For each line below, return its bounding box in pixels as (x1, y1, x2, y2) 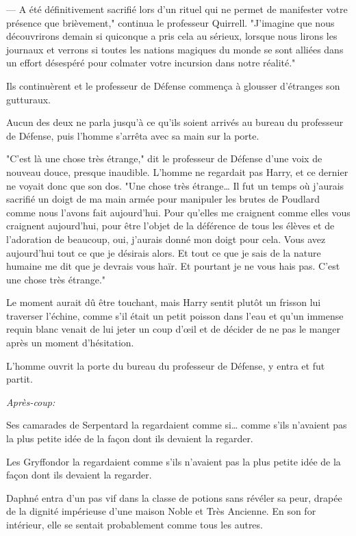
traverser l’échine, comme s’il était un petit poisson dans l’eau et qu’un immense (6, 308, 344, 322)
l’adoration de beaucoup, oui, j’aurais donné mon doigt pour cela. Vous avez (6, 231, 326, 246)
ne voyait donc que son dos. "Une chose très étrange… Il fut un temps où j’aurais (6, 178, 344, 192)
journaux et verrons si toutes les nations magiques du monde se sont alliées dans (6, 42, 344, 56)
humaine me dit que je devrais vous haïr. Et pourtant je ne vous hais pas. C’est (6, 259, 340, 273)
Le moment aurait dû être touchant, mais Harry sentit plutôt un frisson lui (6, 295, 321, 309)
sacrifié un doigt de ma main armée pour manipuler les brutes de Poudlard (6, 192, 320, 206)
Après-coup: (6, 394, 55, 409)
